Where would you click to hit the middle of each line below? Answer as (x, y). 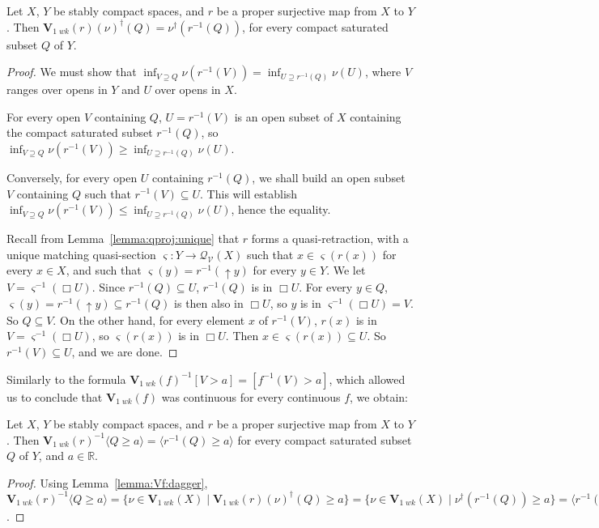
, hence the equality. (281, 209)
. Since (108, 287)
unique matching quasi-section (81, 254)
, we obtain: (379, 396)
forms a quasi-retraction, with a (330, 238)
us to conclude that (55, 396)
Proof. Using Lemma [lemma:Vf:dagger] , (107, 482)
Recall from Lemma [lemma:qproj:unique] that (123, 238)
